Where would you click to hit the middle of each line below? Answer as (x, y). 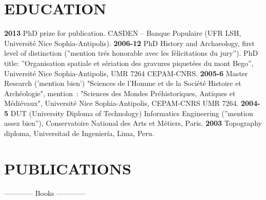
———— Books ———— (45, 193)
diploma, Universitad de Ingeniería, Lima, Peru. (79, 133)
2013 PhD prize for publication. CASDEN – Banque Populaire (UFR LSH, (123, 33)
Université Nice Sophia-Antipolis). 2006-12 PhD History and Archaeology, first (129, 43)
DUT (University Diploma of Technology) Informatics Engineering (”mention (132, 113)
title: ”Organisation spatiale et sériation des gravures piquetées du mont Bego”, (129, 63)
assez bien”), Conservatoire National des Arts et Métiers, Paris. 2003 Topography (133, 123)
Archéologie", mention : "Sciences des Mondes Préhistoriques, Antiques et (120, 93)
